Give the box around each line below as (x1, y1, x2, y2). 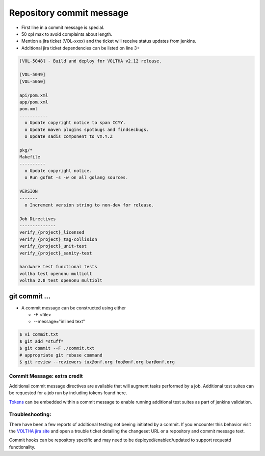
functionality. (9, 444, 36, 450)
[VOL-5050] (19, 78, 46, 84)
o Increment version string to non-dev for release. (25, 202, 154, 208)
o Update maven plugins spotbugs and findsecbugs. (25, 127, 149, 132)
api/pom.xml (19, 92, 49, 98)
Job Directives (19, 216, 56, 222)
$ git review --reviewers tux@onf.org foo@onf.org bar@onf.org (19, 359, 175, 365)
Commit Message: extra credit (9, 373, 83, 380)
